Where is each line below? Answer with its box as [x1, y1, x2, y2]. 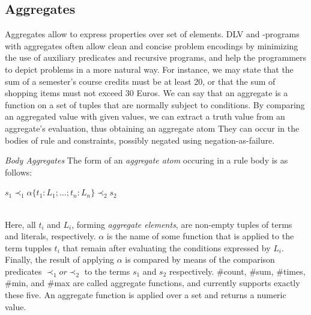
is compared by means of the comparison [125, 253, 275, 266]
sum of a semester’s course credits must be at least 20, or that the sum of [5, 75, 276, 87]
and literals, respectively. [5, 230, 96, 242]
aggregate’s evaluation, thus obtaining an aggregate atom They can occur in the [5, 121, 300, 134]
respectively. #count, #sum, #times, [169, 265, 306, 277]
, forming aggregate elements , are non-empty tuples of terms [71, 218, 292, 230]
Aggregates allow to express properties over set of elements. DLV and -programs [5, 28, 300, 40]
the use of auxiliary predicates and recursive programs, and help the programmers [5, 51, 307, 64]
